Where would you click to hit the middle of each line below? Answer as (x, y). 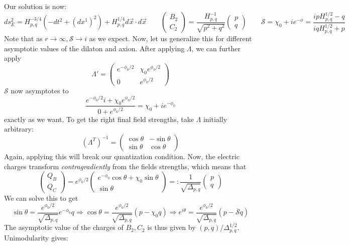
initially (215, 119)
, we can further (216, 48)
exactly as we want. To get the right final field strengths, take (99, 119)
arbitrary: (19, 129)
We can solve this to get (41, 198)
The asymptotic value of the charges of (64, 227)
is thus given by (171, 227)
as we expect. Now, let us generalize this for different (170, 38)
